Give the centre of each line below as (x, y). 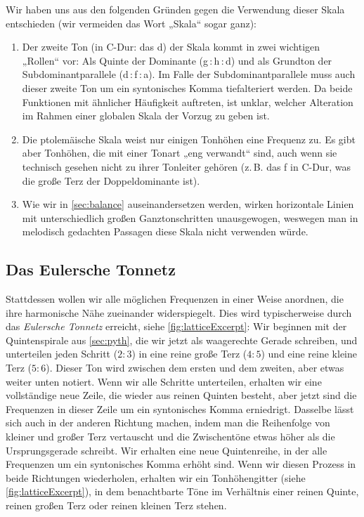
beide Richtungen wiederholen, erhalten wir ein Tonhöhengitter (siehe (156, 477)
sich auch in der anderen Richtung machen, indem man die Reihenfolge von (168, 423)
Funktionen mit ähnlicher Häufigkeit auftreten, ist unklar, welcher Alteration (188, 102)
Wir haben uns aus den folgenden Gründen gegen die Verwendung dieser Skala (175, 9)
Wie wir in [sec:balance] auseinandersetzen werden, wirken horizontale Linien (188, 204)
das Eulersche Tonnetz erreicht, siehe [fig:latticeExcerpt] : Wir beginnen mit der (176, 326)
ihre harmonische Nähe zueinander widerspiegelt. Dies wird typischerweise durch (179, 312)
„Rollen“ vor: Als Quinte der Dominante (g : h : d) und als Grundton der (177, 60)
